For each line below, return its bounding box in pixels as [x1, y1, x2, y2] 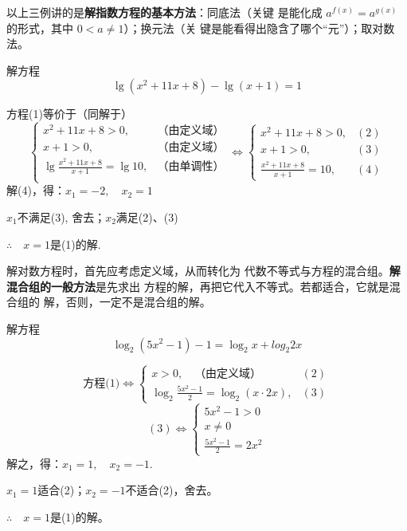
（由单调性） [157, 161, 225, 173]
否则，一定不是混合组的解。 [65, 293, 211, 310]
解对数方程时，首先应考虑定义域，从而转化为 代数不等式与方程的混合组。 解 [6, 262, 401, 279]
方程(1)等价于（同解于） [6, 105, 132, 122]
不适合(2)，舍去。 [125, 482, 218, 498]
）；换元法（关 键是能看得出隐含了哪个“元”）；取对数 [123, 19, 395, 36]
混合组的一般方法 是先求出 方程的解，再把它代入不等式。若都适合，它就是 [6, 277, 389, 294]
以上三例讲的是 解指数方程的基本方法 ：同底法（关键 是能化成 [6, 4, 323, 20]
